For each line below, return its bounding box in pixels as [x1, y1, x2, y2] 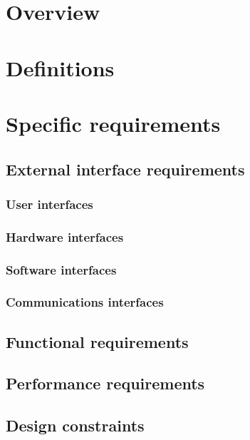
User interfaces [6, 195, 93, 213]
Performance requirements [6, 372, 205, 394]
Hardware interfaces [6, 227, 124, 245]
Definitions [6, 53, 115, 82]
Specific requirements [6, 108, 221, 138]
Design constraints [6, 414, 145, 436]
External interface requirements [6, 158, 245, 180]
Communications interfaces [6, 293, 164, 311]
